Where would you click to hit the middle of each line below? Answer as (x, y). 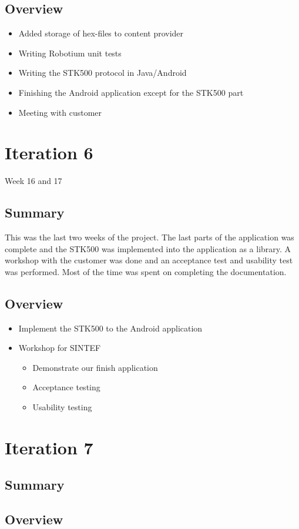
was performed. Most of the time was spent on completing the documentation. (146, 271)
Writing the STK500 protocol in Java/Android (103, 73)
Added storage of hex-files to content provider (101, 33)
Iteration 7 (49, 447)
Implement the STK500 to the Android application (110, 328)
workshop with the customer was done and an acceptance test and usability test (149, 260)
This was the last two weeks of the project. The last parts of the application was (149, 237)
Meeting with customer (60, 112)
